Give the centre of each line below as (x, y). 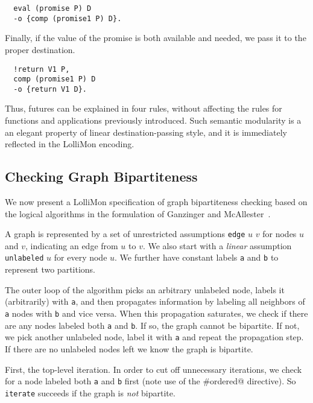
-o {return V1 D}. (50, 89)
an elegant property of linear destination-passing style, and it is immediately (146, 132)
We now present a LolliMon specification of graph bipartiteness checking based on (156, 202)
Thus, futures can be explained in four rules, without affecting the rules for (144, 108)
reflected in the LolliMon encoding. (70, 144)
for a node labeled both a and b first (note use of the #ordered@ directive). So (150, 381)
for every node (81, 257)
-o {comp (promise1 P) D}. (68, 18)
